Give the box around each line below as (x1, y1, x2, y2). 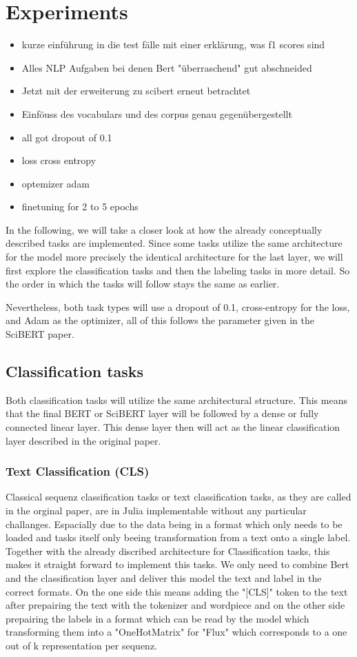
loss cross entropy (21, 153, 96, 168)
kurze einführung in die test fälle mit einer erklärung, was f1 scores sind (21, 37, 325, 52)
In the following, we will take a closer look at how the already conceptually (6, 222, 323, 236)
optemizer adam (21, 176, 90, 190)
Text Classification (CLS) (6, 463, 150, 480)
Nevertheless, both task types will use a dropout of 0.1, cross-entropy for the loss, (6, 299, 350, 314)
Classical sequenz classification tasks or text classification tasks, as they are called (6, 489, 351, 504)
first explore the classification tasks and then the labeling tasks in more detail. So (6, 263, 350, 277)
